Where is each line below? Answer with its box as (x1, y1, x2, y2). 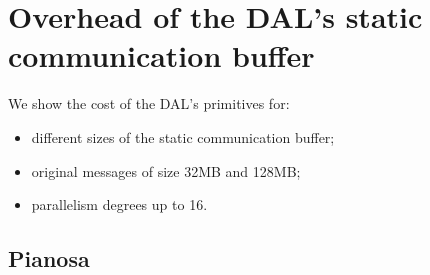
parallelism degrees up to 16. (31, 194, 208, 215)
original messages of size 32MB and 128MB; (31, 160, 301, 181)
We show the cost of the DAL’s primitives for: (8, 93, 290, 114)
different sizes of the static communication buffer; (31, 126, 335, 147)
